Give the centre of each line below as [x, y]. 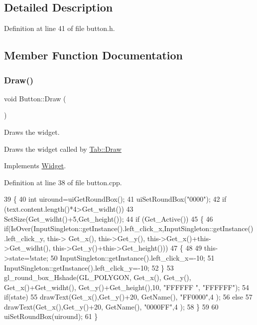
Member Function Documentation [94, 55]
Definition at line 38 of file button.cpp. [63, 182]
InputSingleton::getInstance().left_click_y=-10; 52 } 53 [89, 267]
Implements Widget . [35, 165]
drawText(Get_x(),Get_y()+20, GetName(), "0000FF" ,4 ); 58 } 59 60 [111, 306]
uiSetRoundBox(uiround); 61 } [51, 316]
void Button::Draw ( [35, 98]
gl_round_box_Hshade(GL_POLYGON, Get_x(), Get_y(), [98, 277]
